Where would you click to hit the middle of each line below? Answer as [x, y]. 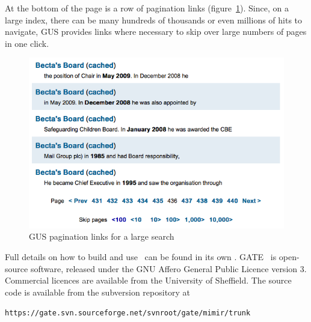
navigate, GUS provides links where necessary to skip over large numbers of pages [156, 32]
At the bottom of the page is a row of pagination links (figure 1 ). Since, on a [147, 8]
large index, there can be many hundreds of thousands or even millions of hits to [154, 20]
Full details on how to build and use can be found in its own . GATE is [141, 256]
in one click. [27, 43]
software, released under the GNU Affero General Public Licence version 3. [168, 268]
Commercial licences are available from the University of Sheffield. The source [148, 280]
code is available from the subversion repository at [98, 292]
